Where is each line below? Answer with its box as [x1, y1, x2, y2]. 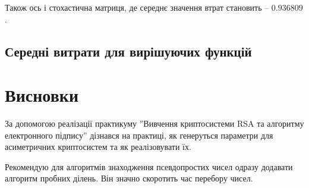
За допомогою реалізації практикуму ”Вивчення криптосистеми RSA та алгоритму [5, 117, 304, 130]
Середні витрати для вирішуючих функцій [5, 42, 252, 60]
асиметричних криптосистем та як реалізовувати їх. [5, 140, 191, 153]
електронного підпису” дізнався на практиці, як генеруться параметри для [5, 129, 273, 141]
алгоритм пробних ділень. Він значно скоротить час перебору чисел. [5, 172, 253, 184]
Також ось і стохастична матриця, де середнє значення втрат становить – [5, 1, 269, 13]
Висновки [5, 83, 79, 107]
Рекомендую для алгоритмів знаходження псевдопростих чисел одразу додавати [5, 160, 293, 173]
